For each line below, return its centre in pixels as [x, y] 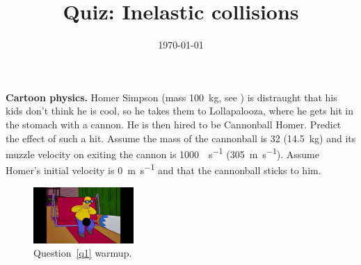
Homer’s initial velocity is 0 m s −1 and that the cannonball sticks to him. [163, 169]
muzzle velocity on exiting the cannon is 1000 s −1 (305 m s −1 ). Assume [162, 153]
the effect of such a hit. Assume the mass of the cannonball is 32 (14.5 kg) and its [181, 138]
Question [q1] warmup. [83, 253]
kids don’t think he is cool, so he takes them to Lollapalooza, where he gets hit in [179, 111]
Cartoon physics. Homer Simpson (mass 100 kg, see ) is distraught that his [171, 97]
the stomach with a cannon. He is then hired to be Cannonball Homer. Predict [174, 124]
